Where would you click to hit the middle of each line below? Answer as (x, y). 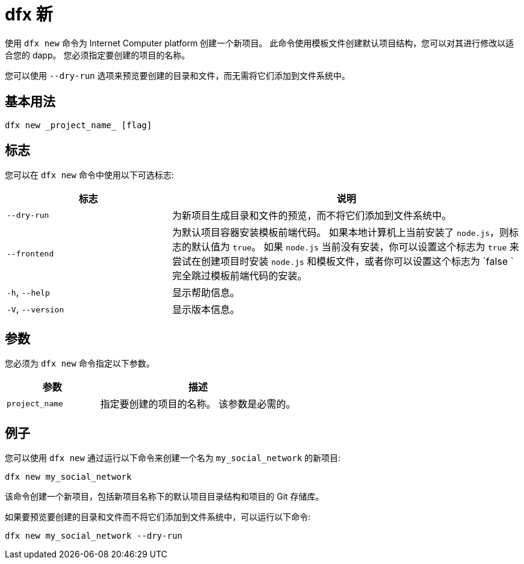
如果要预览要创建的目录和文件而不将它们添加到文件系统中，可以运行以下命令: (158, 517)
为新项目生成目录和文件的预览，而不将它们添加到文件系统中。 (312, 216)
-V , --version (35, 309)
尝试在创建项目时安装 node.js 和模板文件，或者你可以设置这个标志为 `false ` (343, 262)
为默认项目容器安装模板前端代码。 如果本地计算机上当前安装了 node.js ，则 (341, 233)
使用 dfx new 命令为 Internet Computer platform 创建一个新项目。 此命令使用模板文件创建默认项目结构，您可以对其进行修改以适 (260, 43)
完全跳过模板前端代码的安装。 (240, 276)
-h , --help (28, 292)
